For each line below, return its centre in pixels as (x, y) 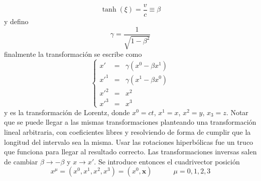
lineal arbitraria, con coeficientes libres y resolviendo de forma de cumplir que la (127, 132)
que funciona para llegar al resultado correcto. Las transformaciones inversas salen (130, 152)
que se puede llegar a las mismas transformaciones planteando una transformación (130, 122)
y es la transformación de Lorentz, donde (67, 112)
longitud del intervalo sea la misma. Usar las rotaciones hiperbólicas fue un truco (129, 142)
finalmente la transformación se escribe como (73, 54)
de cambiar (21, 161)
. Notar (237, 112)
